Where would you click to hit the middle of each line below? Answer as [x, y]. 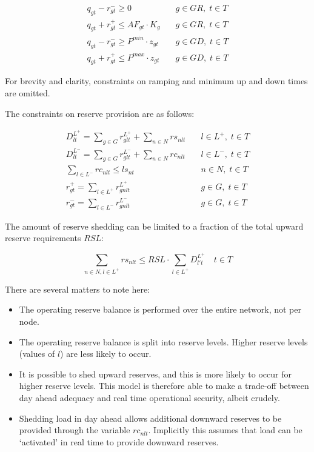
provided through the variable [75, 430]
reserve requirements [43, 238]
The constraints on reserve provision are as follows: [100, 113]
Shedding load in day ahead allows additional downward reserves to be [150, 418]
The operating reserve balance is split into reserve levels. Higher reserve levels [163, 341]
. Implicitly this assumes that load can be [225, 430]
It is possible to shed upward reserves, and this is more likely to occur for [155, 374]
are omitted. [28, 93]
